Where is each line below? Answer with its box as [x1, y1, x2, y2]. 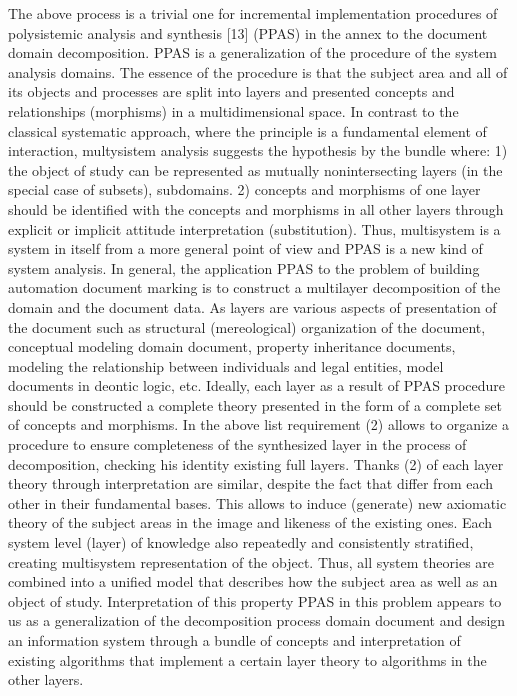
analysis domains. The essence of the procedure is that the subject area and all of [8, 61, 508, 82]
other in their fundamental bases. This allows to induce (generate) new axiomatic [8, 492, 507, 513]
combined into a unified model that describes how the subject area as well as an [8, 571, 498, 592]
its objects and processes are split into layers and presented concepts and [8, 81, 455, 102]
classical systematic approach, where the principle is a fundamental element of [8, 120, 487, 141]
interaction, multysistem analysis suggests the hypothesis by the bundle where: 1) [8, 140, 508, 161]
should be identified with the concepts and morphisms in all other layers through [8, 198, 504, 219]
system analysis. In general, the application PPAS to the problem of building [8, 257, 480, 278]
